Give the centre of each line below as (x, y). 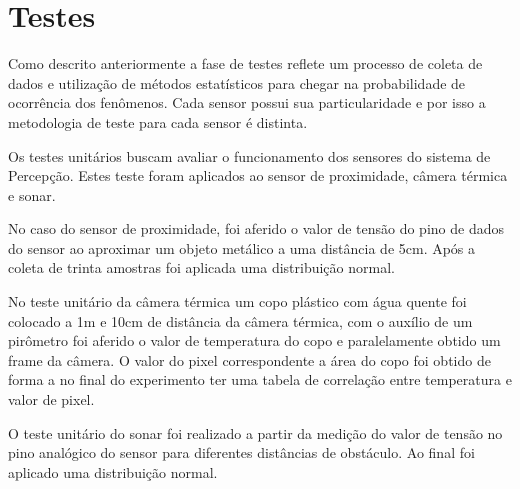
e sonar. (32, 194)
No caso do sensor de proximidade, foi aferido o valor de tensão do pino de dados (256, 228)
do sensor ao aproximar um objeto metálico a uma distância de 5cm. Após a (242, 247)
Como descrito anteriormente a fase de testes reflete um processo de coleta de (245, 63)
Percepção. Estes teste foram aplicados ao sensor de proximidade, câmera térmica (258, 175)
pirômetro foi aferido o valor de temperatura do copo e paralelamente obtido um (254, 340)
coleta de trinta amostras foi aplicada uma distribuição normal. (201, 267)
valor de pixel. (51, 399)
